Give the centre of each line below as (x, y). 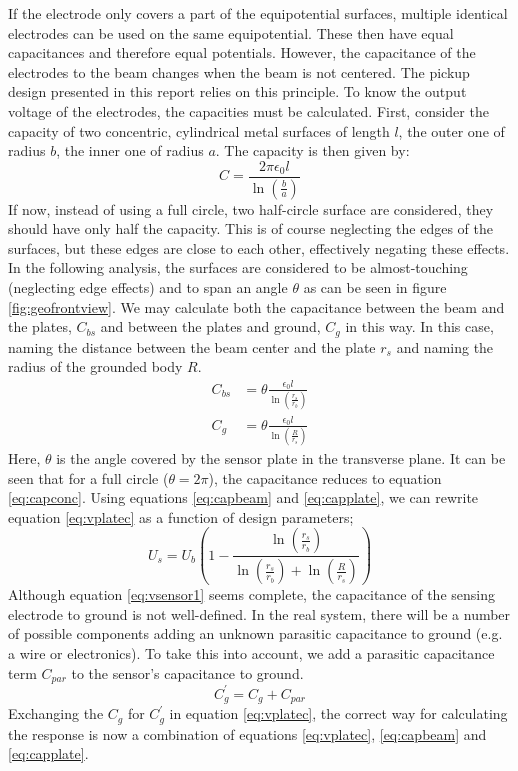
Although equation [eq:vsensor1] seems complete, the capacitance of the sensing (251, 594)
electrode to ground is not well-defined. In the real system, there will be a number (259, 613)
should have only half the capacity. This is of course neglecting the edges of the (250, 228)
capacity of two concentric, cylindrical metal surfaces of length (199, 130)
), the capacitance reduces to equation (325, 477)
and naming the (445, 346)
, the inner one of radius (130, 150)
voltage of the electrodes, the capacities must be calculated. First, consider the (248, 110)
